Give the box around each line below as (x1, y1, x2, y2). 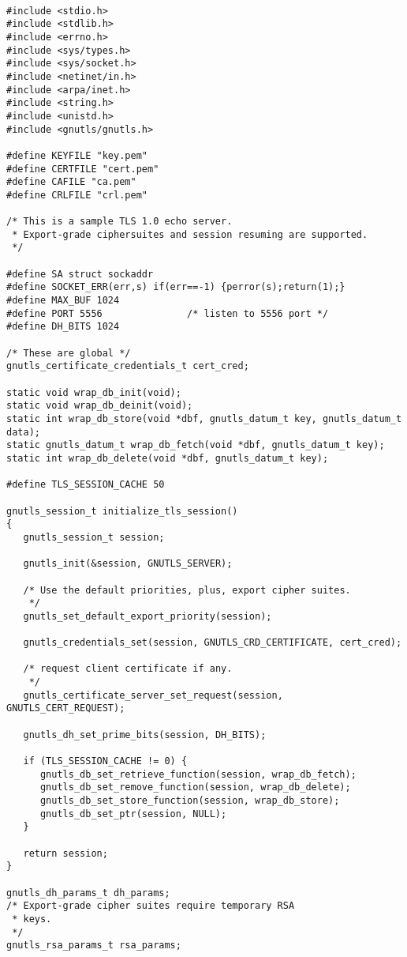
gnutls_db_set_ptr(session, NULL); (39, 808, 227, 819)
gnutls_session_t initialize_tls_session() (6, 505, 238, 517)
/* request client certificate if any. (23, 663, 233, 675)
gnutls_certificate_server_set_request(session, (23, 689, 283, 701)
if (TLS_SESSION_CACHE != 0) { (23, 755, 188, 767)
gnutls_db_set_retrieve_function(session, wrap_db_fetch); (39, 768, 357, 780)
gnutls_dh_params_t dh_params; (6, 887, 170, 899)
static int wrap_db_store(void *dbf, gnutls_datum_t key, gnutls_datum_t (6, 413, 402, 424)
